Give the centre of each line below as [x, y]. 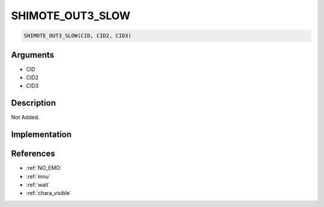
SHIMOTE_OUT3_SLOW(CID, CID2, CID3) [78, 36]
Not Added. [25, 118]
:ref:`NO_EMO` [44, 168]
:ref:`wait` [38, 185]
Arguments [33, 55]
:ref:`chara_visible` [49, 193]
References [33, 154]
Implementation [41, 135]
